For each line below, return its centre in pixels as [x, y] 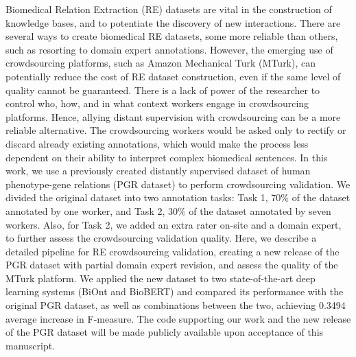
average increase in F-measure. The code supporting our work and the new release [178, 318]
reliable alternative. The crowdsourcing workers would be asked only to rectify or [176, 130]
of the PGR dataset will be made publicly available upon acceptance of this [165, 332]
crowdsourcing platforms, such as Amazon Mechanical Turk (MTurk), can [161, 63]
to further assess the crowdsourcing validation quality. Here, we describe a [161, 238]
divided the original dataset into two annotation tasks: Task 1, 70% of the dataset [178, 197]
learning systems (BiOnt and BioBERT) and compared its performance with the [175, 291]
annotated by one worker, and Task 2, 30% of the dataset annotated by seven [168, 210]
